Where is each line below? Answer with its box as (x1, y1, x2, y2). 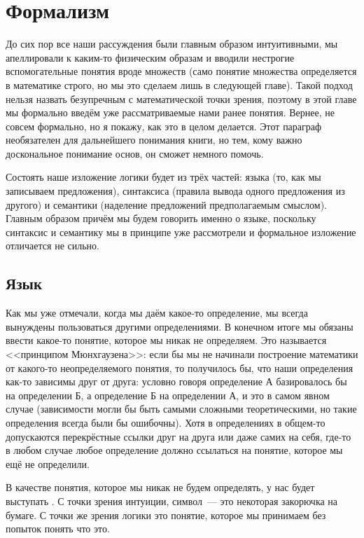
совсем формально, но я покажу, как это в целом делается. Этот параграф (6, 118, 322, 133)
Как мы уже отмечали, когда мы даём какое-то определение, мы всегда (6, 305, 308, 320)
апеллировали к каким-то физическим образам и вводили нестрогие (6, 50, 295, 64)
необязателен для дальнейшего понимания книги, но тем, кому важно (6, 132, 302, 147)
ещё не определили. (6, 456, 90, 471)
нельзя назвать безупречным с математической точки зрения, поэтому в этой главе (6, 91, 357, 106)
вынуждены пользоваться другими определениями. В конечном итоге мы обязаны (6, 319, 353, 333)
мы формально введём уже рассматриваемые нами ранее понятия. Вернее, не (6, 105, 335, 120)
